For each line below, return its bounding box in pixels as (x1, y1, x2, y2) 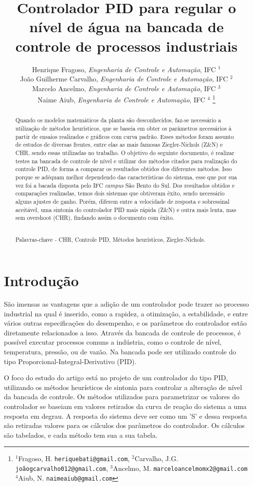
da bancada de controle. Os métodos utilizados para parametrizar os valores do (4, 391, 239, 402)
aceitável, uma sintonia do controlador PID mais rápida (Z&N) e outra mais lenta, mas (15, 205, 236, 214)
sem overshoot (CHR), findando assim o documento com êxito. (15, 214, 174, 222)
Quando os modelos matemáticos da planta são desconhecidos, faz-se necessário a (15, 116, 221, 124)
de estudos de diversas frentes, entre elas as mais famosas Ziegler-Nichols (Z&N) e (15, 140, 223, 149)
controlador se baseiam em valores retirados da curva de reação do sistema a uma (4, 401, 247, 411)
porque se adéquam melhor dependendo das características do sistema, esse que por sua (15, 173, 237, 181)
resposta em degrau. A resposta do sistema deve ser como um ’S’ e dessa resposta (4, 410, 247, 421)
